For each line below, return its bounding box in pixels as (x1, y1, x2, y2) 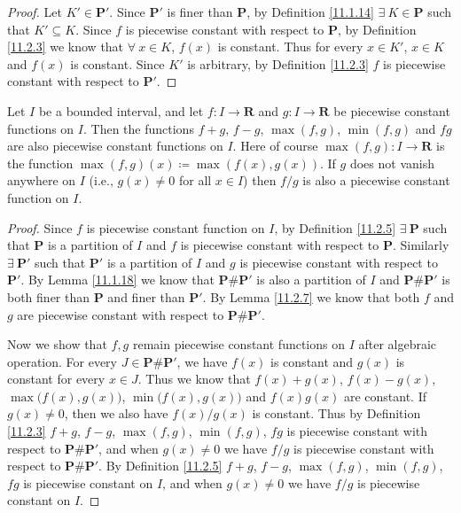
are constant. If (343, 386, 426, 405)
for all (178, 171, 212, 190)
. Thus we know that (137, 369, 251, 388)
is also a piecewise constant (302, 171, 450, 190)
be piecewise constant (333, 101, 450, 120)
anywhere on (7, 171, 76, 190)
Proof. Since (7, 218, 73, 237)
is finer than (167, 3, 233, 20)
